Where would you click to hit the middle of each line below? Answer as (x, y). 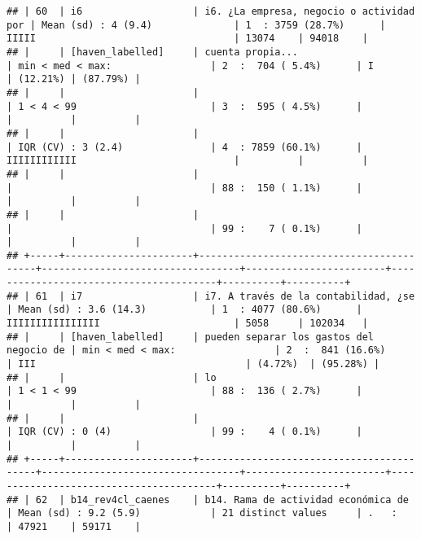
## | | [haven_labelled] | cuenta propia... (152, 52)
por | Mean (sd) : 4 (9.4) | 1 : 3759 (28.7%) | (196, 25)
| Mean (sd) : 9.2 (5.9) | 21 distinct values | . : (202, 513)
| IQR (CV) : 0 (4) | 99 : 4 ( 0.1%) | (184, 432)
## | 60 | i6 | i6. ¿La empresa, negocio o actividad (211, 11)
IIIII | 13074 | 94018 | (187, 39)
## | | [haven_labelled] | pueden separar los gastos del (191, 337)
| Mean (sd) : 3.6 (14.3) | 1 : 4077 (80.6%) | (184, 310)
